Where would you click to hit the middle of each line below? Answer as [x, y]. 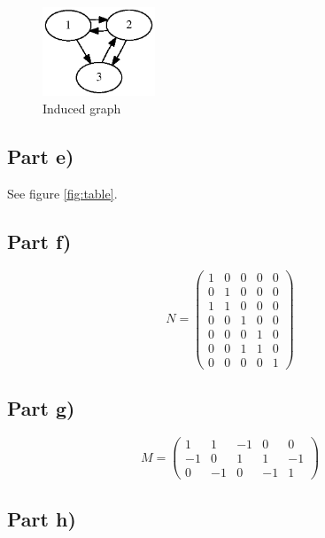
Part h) [42, 518]
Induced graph [82, 109]
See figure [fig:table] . [62, 193]
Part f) [39, 241]
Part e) [41, 156]
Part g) [41, 408]
